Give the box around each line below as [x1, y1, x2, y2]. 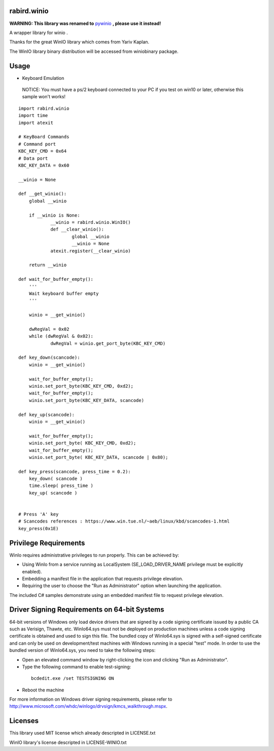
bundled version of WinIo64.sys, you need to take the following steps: [9, 647, 156, 653]
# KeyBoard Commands [18, 134, 70, 140]
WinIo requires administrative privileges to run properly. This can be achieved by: [9, 552, 180, 558]
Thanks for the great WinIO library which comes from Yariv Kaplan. [9, 39, 150, 45]
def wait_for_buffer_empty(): [18, 276, 94, 282]
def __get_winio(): [18, 191, 67, 197]
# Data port [18, 155, 48, 161]
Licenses [9, 716, 39, 725]
